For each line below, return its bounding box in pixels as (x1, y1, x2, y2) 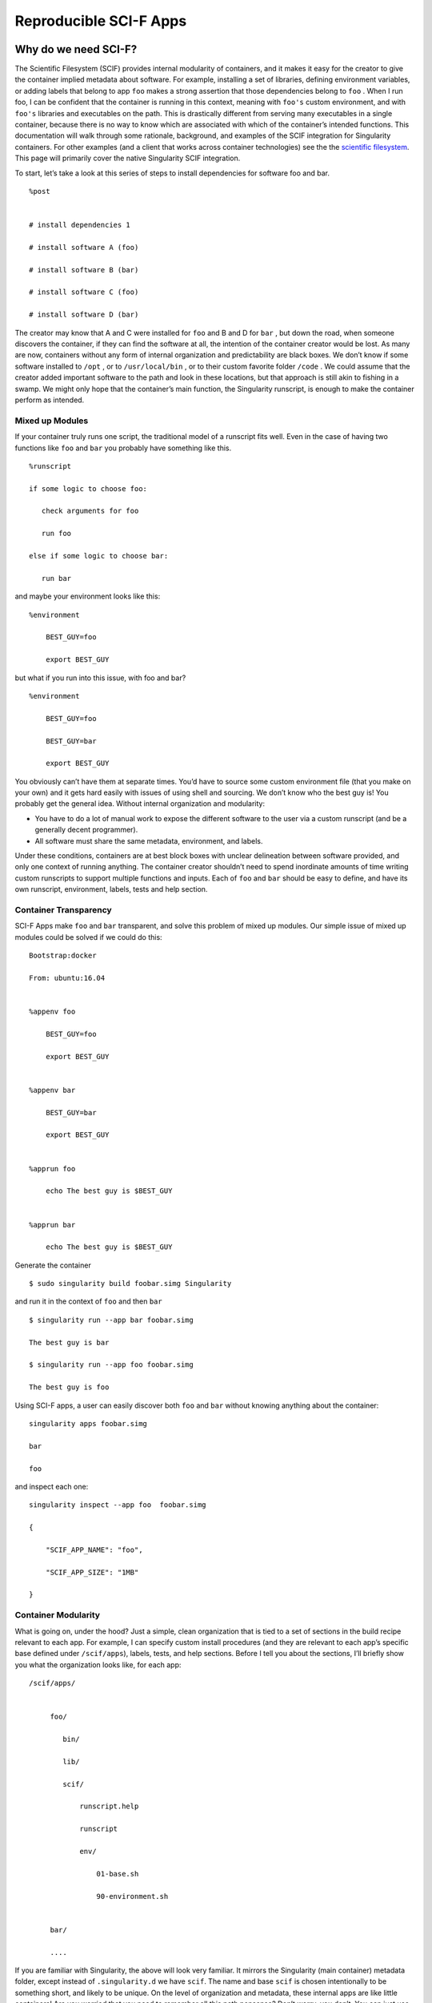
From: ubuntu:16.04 (29, 973, 106, 982)
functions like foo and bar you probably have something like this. (14, 443, 232, 453)
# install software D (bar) (29, 310, 139, 320)
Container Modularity (14, 1610, 100, 1621)
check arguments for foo (41, 506, 139, 516)
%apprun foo (29, 1164, 76, 1173)
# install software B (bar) (29, 265, 139, 274)
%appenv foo (29, 1007, 76, 1017)
